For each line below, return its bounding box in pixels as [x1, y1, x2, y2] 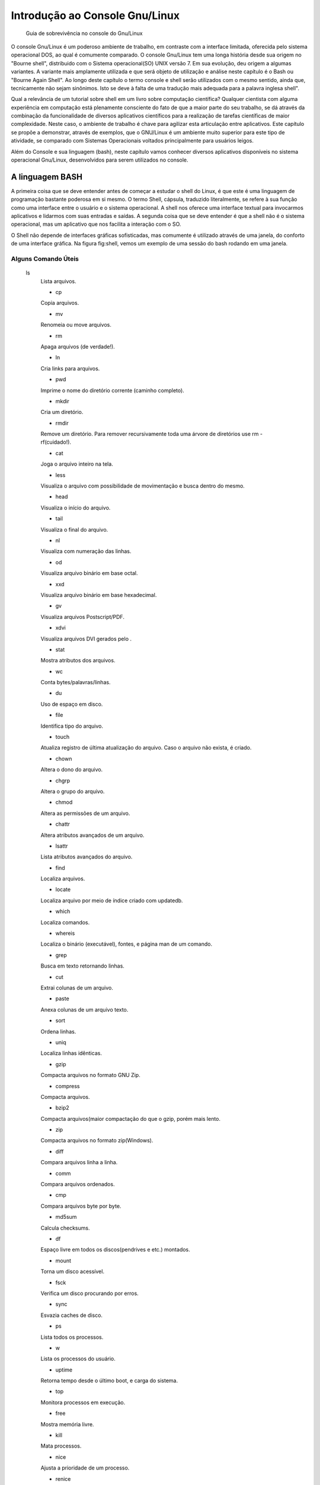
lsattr [55, 842, 68, 849]
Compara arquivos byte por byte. [40, 1202, 121, 1209]
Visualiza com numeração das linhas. [40, 548, 132, 555]
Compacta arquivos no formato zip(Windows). [40, 1137, 153, 1144]
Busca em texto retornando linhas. [40, 962, 124, 969]
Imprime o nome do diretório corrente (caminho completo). [40, 387, 185, 394]
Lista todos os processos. [40, 1334, 104, 1341]
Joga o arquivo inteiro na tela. [40, 460, 114, 467]
